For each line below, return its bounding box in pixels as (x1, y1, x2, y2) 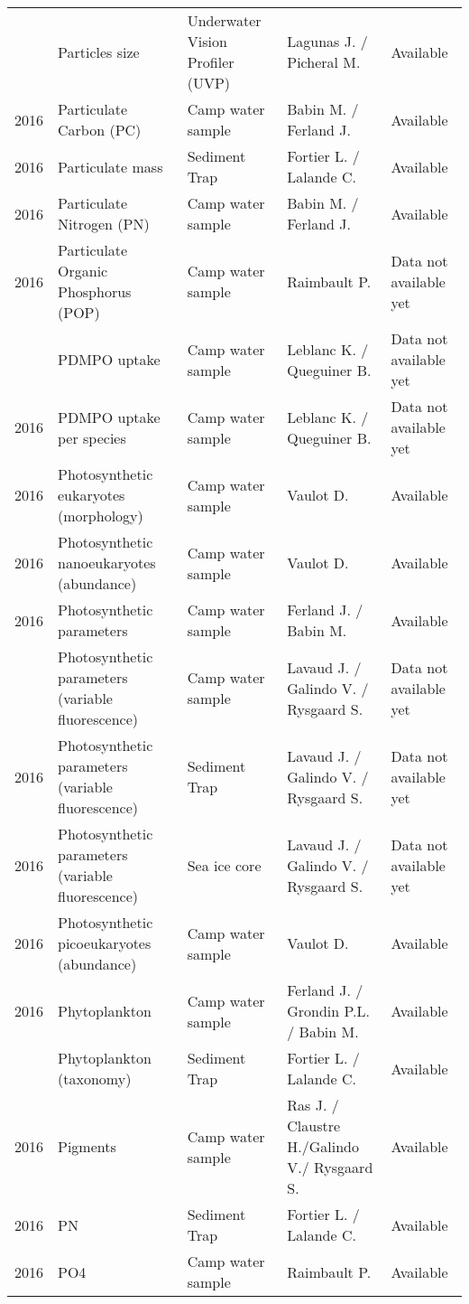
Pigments (58, 1136, 116, 1157)
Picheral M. (287, 52, 361, 72)
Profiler (187, 52, 234, 72)
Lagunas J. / (287, 31, 368, 52)
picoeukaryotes (58, 933, 152, 953)
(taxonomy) (58, 1068, 132, 1089)
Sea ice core (187, 854, 262, 876)
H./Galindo (287, 1136, 359, 1157)
